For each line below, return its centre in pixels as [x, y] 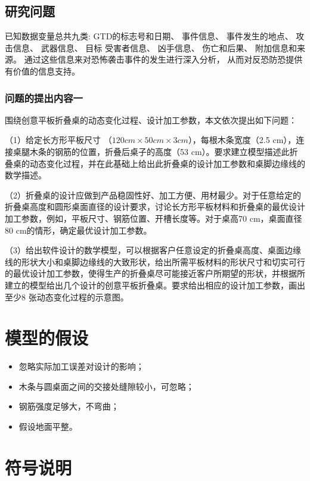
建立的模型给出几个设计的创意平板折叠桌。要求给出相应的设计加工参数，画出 [155, 285]
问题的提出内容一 [44, 97]
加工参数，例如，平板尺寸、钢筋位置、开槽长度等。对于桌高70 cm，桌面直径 [154, 218]
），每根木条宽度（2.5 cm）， [242, 140]
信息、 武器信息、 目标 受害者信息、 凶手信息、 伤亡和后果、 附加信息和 [155, 47]
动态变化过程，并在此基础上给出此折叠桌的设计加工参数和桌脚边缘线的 [167, 163]
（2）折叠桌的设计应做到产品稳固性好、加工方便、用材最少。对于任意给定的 [153, 195]
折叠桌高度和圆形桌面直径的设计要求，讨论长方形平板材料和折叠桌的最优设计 [155, 207]
